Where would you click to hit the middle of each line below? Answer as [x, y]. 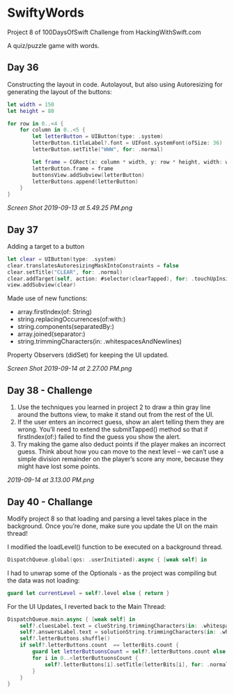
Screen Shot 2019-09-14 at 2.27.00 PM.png [70, 369]
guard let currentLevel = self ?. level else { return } [88, 593]
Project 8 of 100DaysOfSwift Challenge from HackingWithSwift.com [104, 32]
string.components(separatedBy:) [66, 327]
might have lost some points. [58, 466]
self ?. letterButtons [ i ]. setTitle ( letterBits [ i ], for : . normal [136, 664]
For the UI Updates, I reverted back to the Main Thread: [86, 606]
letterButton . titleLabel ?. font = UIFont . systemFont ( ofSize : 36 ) [127, 143]
